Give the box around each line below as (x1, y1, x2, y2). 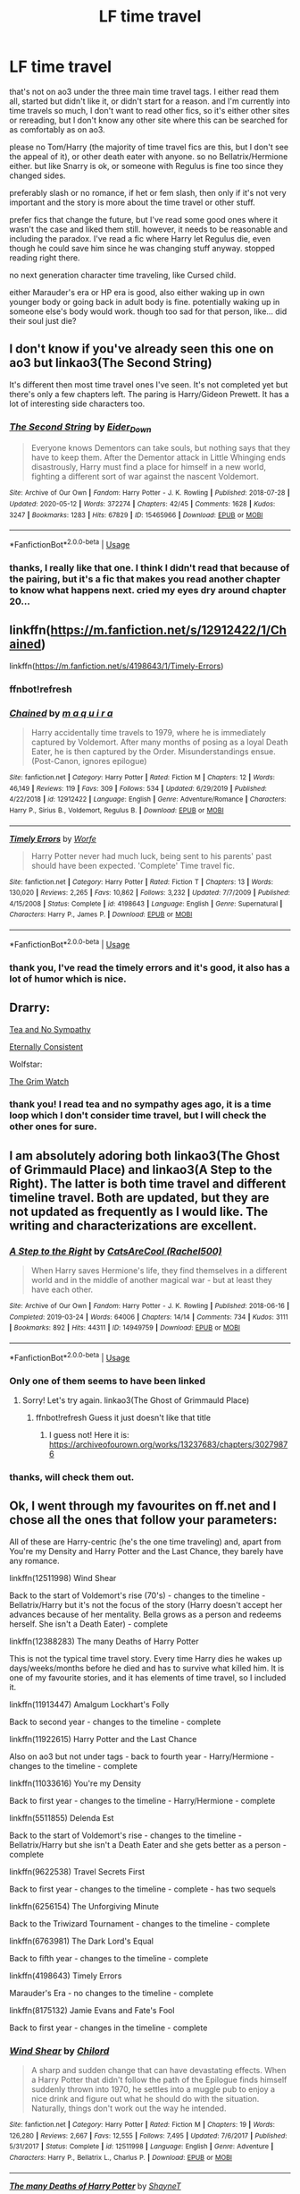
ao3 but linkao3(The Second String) (9, 355, 212, 370)
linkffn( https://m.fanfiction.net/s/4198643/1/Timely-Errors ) (9, 660, 224, 671)
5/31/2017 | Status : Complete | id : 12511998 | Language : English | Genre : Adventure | (9, 2142, 274, 2151)
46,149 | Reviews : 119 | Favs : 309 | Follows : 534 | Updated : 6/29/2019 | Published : (9, 784, 268, 793)
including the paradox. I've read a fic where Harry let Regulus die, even (9, 233, 271, 243)
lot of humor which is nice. (9, 973, 127, 985)
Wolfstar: (9, 1059, 43, 1069)
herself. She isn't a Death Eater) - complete (9, 1618, 168, 1629)
